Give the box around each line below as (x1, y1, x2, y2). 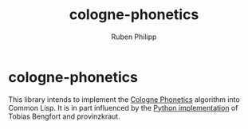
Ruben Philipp (111, 32, 157, 41)
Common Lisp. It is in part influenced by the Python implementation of (8, 103, 238, 112)
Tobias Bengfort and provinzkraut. (8, 111, 121, 121)
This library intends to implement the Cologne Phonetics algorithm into (8, 94, 241, 104)
